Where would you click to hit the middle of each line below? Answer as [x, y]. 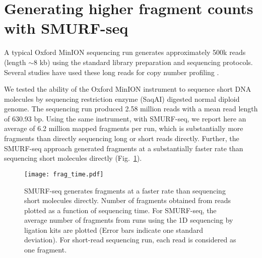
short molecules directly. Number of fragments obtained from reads [128, 200]
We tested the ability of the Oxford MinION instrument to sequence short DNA [128, 89]
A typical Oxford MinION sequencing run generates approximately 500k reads [125, 52]
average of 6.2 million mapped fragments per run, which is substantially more [124, 128]
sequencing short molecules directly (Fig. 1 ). [73, 158]
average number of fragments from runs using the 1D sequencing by [129, 220]
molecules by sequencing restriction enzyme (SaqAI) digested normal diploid [122, 99]
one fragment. [46, 250]
